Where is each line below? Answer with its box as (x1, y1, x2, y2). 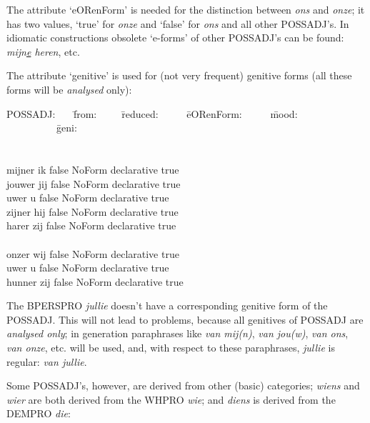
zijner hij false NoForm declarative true (6, 204, 179, 219)
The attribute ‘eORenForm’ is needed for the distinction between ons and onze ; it (6, 2, 365, 16)
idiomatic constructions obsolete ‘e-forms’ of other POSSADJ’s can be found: (6, 30, 344, 45)
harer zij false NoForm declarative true (6, 218, 176, 233)
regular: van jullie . (6, 354, 87, 369)
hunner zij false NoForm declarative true (6, 274, 184, 289)
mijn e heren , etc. (6, 44, 80, 59)
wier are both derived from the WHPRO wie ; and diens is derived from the (6, 392, 336, 407)
